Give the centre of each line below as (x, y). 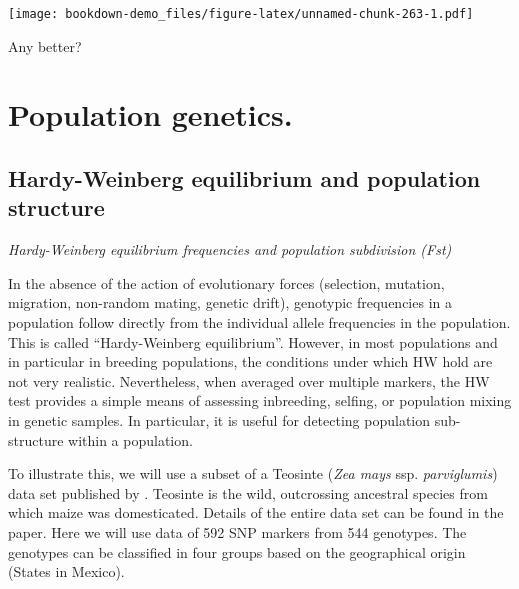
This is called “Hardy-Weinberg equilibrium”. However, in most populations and (253, 341)
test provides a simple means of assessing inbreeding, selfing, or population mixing (260, 400)
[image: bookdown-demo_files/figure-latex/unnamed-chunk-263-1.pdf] (241, 14)
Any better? (45, 45)
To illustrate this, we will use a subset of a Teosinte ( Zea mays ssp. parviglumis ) (253, 473)
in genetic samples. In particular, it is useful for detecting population (219, 419)
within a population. (130, 439)
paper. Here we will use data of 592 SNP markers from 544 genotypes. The (237, 531)
